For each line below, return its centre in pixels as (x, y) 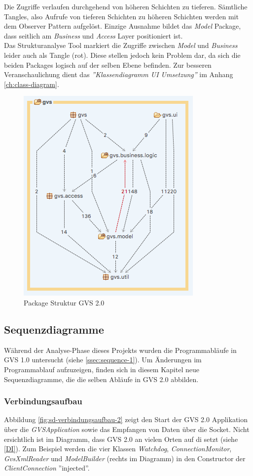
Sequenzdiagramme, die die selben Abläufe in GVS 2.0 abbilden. (101, 379)
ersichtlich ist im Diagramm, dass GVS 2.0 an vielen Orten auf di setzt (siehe (121, 439)
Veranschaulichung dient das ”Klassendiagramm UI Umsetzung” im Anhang (119, 74)
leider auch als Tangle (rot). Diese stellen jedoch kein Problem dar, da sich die (122, 55)
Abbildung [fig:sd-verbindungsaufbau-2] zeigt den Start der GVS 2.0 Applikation (126, 419)
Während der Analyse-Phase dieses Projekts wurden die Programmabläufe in (120, 350)
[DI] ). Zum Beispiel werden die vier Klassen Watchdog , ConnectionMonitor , (118, 449)
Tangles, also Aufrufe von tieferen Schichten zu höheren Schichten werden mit (121, 16)
